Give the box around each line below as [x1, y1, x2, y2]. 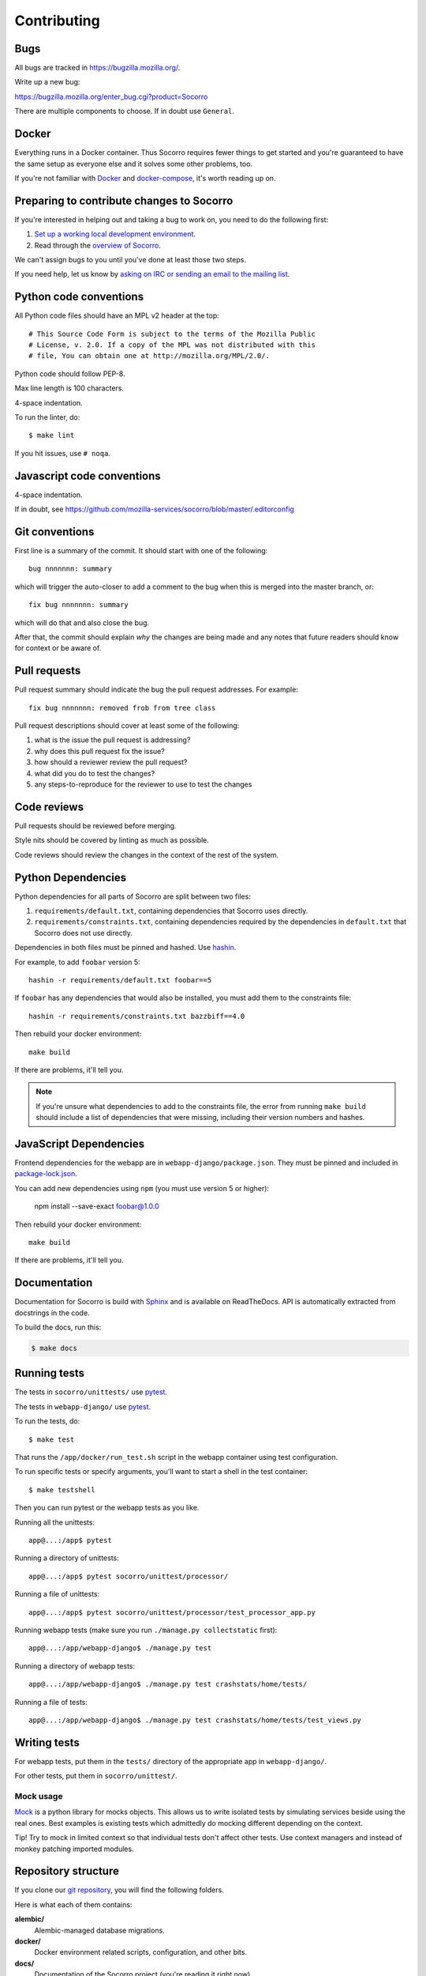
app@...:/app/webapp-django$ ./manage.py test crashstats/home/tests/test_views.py [28, 1715, 362, 1725]
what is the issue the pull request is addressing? [34, 735, 191, 745]
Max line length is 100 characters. [14, 383, 125, 393]
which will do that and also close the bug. [14, 617, 150, 628]
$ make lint [28, 431, 75, 440]
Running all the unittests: [14, 1518, 95, 1527]
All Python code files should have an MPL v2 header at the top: [14, 311, 220, 320]
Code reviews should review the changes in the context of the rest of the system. [14, 850, 279, 859]
